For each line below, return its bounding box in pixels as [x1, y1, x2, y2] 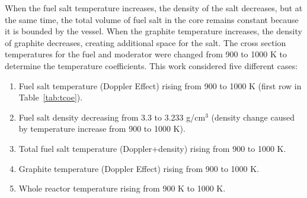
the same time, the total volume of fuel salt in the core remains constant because [5, 13, 299, 25]
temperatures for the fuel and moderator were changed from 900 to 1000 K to [5, 48, 287, 60]
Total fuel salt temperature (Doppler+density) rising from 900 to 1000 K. [18, 142, 286, 154]
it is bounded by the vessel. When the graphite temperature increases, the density [5, 25, 302, 37]
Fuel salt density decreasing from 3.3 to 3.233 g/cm [18, 111, 206, 123]
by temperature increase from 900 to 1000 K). [18, 122, 186, 135]
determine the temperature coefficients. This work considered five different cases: [5, 59, 298, 72]
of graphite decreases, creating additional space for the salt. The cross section [5, 36, 286, 48]
